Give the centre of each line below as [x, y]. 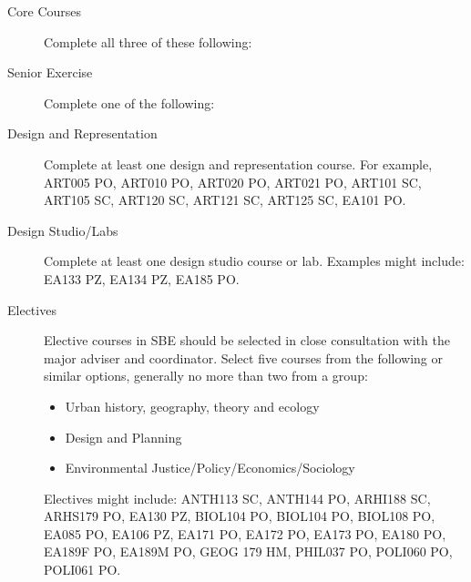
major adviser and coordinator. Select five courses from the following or [244, 357]
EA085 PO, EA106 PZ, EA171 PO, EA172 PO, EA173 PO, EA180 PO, [245, 533]
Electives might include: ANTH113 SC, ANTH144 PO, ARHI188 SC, [237, 498]
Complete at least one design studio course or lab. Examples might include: [254, 261]
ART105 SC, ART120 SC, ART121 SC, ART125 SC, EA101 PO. [225, 200]
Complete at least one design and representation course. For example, [238, 163]
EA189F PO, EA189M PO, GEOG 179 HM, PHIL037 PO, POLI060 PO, [248, 551]
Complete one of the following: [129, 102]
